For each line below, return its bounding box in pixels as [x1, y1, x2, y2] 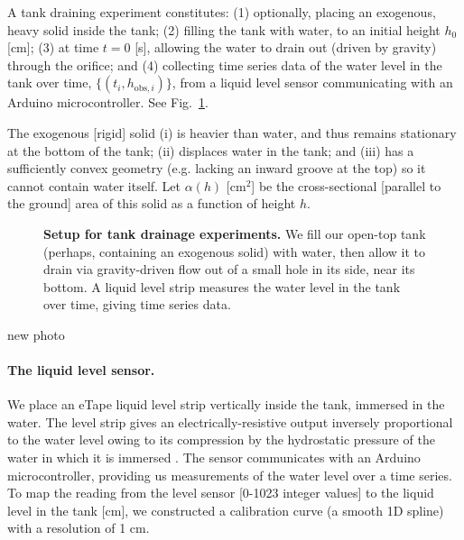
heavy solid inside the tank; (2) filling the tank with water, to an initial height [7, 20, 441, 39]
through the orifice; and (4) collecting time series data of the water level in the [7, 55, 442, 74]
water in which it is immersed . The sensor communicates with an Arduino [7, 448, 421, 467]
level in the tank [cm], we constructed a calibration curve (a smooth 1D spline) [7, 500, 444, 519]
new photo [7, 325, 65, 343]
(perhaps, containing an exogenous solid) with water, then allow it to [43, 242, 426, 261]
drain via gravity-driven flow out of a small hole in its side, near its [43, 260, 415, 279]
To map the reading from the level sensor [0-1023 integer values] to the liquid [7, 483, 434, 502]
